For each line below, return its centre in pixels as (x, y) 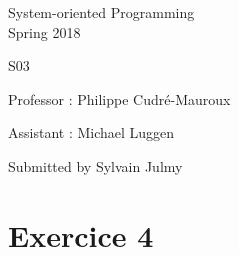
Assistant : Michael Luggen (91, 132)
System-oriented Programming (101, 12)
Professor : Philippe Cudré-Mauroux (119, 98)
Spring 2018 (44, 31)
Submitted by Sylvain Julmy (95, 165)
